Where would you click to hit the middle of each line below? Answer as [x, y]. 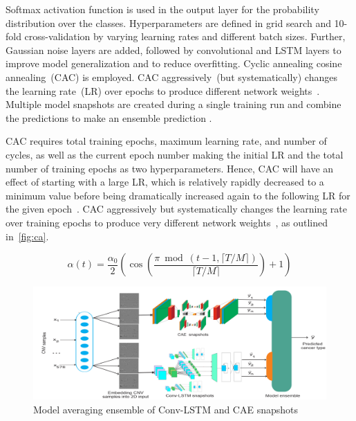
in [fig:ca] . [27, 236]
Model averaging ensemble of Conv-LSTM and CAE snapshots [166, 409]
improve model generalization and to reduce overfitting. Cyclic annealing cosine [174, 63]
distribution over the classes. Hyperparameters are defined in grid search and [168, 23]
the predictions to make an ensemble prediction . [109, 117]
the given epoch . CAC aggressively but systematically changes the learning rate [176, 209]
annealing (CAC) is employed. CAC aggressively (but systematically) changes [171, 77]
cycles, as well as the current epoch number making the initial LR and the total [175, 154]
